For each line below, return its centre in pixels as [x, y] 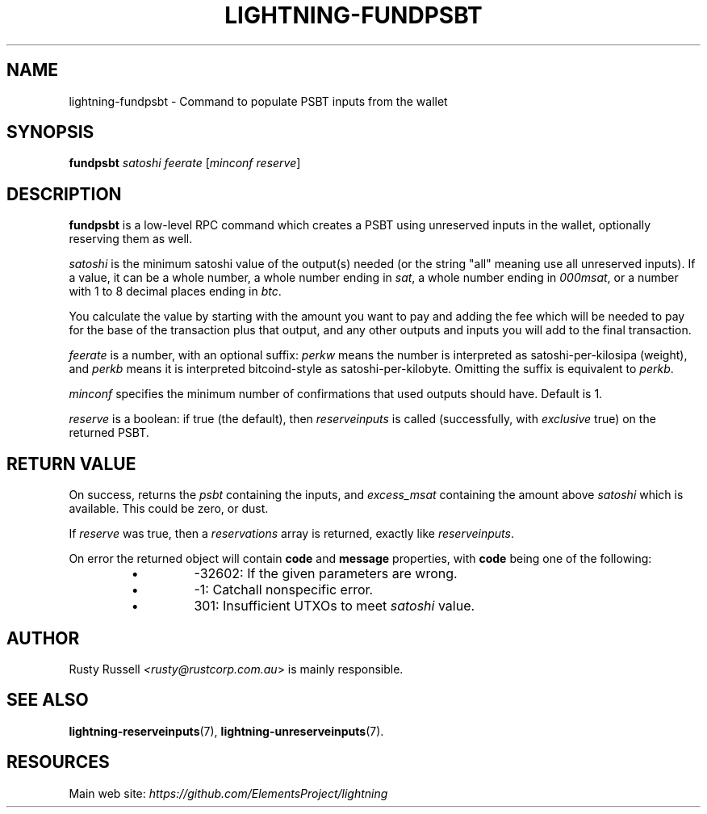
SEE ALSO [48, 700]
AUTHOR [43, 638]
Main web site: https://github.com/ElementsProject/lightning [228, 793]
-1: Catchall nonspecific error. [284, 590]
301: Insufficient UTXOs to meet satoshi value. [335, 606]
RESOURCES [58, 762]
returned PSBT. [109, 433]
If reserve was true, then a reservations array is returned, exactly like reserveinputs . [291, 534]
